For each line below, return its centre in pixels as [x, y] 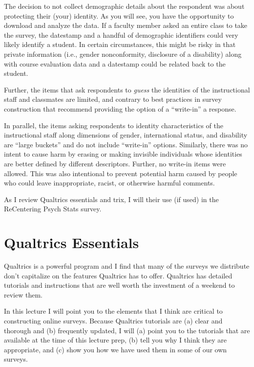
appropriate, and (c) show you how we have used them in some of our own [116, 349]
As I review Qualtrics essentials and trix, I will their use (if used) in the [111, 199]
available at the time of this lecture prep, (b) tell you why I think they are [115, 340]
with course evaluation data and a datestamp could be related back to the [115, 63]
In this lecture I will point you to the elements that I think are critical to [113, 311]
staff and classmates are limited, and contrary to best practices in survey [113, 99]
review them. [23, 294]
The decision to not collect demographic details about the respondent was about [124, 6]
